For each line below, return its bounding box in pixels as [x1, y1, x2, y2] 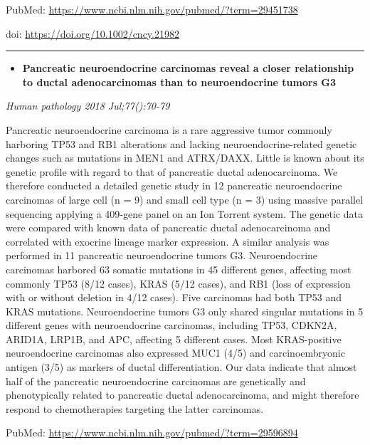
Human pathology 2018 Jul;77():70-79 [6, 98, 170, 113]
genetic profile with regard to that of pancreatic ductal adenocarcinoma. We [6, 164, 338, 179]
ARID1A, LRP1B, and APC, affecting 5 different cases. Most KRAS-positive [6, 331, 342, 346]
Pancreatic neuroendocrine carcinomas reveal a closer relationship [22, 61, 354, 75]
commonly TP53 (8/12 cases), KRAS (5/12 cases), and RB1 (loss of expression [6, 276, 351, 290]
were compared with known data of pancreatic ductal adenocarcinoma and [6, 220, 331, 235]
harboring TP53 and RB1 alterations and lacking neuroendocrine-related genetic [6, 136, 357, 151]
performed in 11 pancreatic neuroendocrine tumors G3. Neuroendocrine [6, 248, 318, 263]
